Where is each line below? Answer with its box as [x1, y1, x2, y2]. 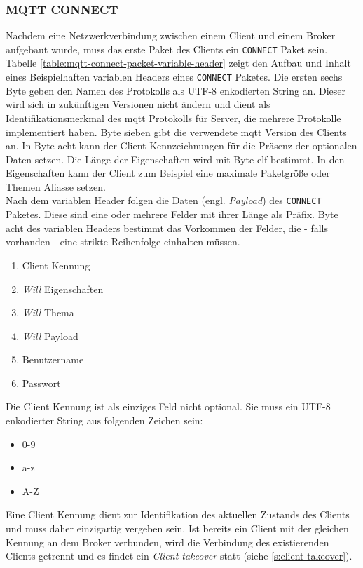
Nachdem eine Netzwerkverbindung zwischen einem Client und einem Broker [6, 28, 336, 43]
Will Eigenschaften [22, 281, 104, 296]
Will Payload [22, 328, 78, 343]
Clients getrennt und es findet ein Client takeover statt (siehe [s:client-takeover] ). [6, 548, 352, 563]
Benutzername [22, 352, 84, 367]
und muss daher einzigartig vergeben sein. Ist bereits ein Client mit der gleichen [6, 521, 349, 536]
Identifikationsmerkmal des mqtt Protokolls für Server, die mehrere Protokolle [6, 110, 341, 125]
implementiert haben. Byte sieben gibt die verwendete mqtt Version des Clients [6, 124, 347, 139]
